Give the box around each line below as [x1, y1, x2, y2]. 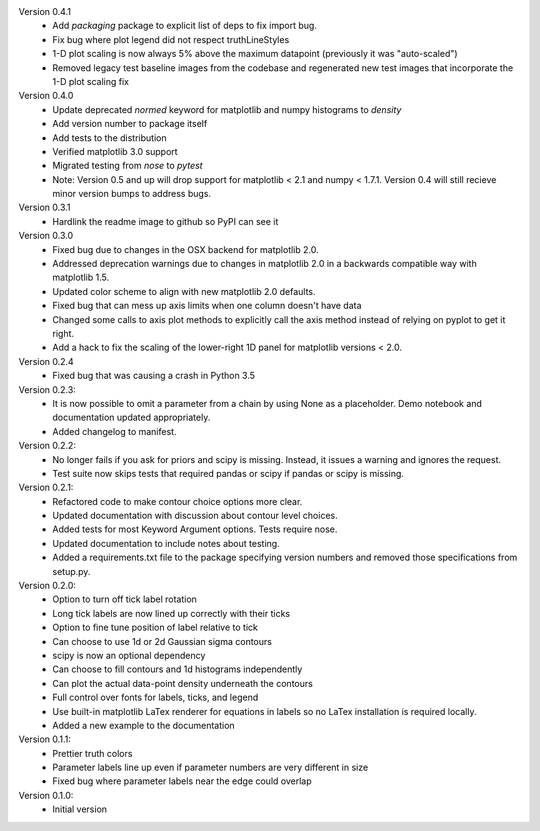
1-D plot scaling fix [52, 75, 130, 87]
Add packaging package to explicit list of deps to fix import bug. [52, 20, 317, 32]
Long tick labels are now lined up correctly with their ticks [52, 607, 290, 619]
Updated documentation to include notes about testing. [52, 537, 280, 549]
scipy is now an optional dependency [52, 649, 206, 661]
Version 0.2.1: [18, 481, 74, 494]
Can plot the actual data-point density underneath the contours [52, 677, 314, 689]
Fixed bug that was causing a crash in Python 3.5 [52, 370, 255, 382]
